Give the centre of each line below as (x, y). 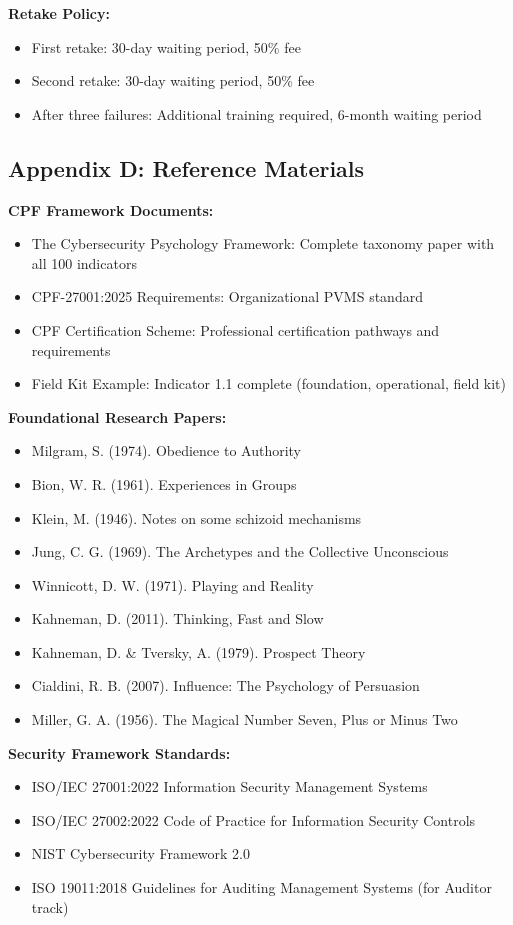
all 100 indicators (84, 262)
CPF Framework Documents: (111, 209)
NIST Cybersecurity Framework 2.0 (140, 853)
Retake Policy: (59, 13)
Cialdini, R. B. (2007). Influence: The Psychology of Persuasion (225, 685)
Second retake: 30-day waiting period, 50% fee (173, 80)
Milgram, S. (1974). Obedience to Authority (166, 450)
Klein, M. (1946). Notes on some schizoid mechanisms (196, 517)
